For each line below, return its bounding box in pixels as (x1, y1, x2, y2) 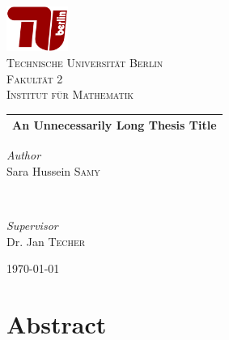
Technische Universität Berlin (6, 53, 163, 70)
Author (6, 147, 41, 164)
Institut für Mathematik (6, 86, 134, 103)
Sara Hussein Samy (6, 162, 100, 179)
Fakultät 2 (6, 70, 63, 87)
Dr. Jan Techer (6, 232, 86, 249)
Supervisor (6, 217, 58, 234)
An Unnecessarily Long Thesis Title (12, 117, 217, 134)
